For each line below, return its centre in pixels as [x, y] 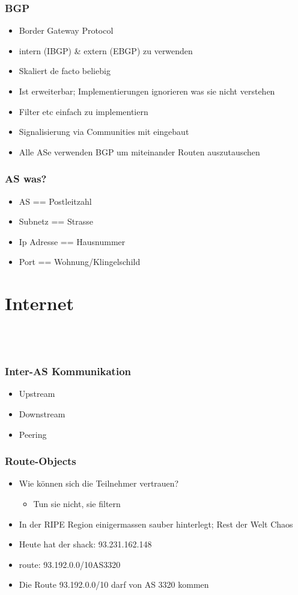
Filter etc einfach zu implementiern [84, 111]
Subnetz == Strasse [56, 221]
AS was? [26, 179]
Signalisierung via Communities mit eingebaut [104, 132]
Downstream [42, 413]
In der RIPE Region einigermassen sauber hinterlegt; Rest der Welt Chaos [156, 524]
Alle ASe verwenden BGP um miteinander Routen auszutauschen [139, 151]
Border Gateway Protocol [66, 30]
